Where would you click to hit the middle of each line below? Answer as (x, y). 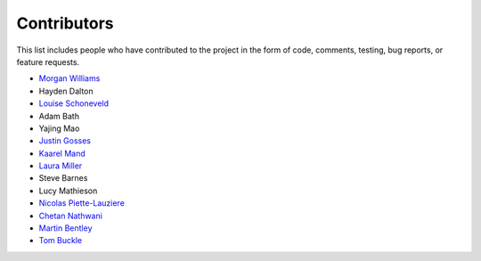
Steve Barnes (63, 178)
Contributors (65, 23)
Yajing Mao (59, 128)
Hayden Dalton (66, 91)
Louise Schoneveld (74, 103)
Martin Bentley (65, 228)
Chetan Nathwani (70, 216)
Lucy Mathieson (68, 191)
